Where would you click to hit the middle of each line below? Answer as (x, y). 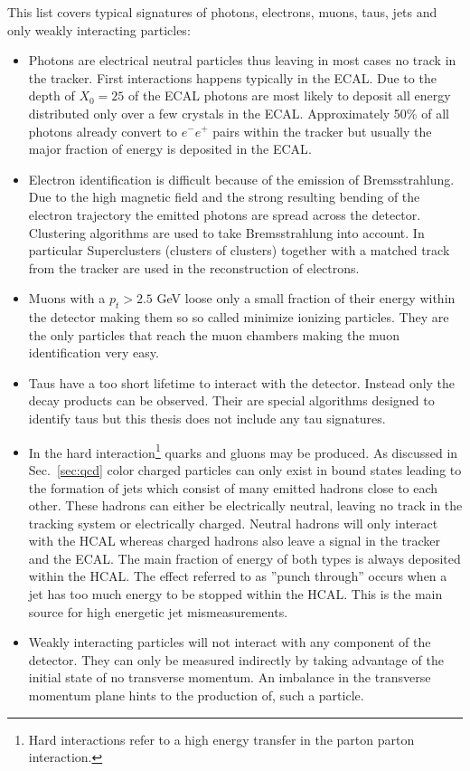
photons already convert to (103, 131)
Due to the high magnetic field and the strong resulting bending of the (224, 197)
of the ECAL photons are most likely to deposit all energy (290, 95)
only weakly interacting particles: (99, 29)
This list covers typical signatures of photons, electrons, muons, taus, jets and (222, 12)
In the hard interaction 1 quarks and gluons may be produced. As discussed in (243, 451)
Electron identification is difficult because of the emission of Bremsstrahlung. (241, 179)
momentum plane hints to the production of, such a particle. (196, 695)
